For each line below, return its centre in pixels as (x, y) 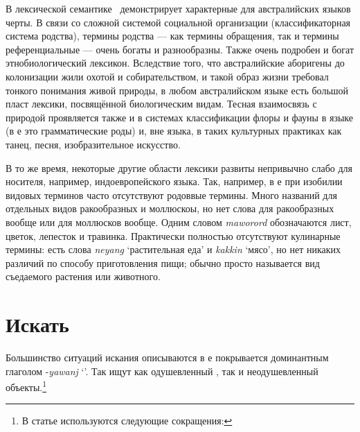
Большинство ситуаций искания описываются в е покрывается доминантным (167, 357)
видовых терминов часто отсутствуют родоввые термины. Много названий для (171, 195)
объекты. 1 (26, 386)
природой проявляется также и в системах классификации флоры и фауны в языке (179, 117)
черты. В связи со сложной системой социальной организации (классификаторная (178, 22)
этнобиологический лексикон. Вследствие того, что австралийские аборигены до (175, 63)
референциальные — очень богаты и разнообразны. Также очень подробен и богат (180, 49)
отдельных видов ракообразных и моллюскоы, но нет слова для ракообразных (170, 208)
